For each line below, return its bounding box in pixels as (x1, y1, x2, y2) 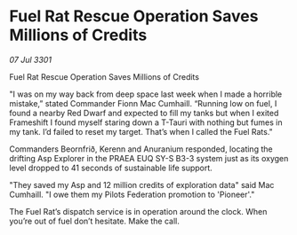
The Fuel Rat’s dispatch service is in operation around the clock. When (9, 206, 268, 216)
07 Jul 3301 (9, 54, 52, 65)
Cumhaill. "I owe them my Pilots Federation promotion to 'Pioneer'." (9, 189, 255, 200)
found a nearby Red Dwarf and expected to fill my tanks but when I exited (9, 107, 279, 118)
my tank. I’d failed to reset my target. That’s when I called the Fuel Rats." (9, 126, 273, 137)
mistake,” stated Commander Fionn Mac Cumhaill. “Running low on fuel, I (9, 98, 277, 108)
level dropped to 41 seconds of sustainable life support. (9, 162, 213, 173)
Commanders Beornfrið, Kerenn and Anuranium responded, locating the (9, 144, 273, 154)
